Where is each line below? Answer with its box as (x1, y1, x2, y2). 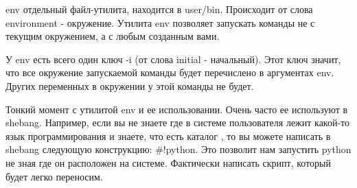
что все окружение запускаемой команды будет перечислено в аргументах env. (5, 65, 334, 80)
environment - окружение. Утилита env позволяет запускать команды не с (5, 15, 315, 30)
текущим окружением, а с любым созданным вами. (5, 29, 220, 43)
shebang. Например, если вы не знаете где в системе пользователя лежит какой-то (5, 115, 350, 130)
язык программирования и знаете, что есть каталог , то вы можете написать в (5, 128, 331, 143)
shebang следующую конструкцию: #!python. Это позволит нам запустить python (5, 142, 352, 156)
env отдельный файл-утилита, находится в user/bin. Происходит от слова (5, 2, 313, 16)
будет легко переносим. (5, 169, 103, 183)
